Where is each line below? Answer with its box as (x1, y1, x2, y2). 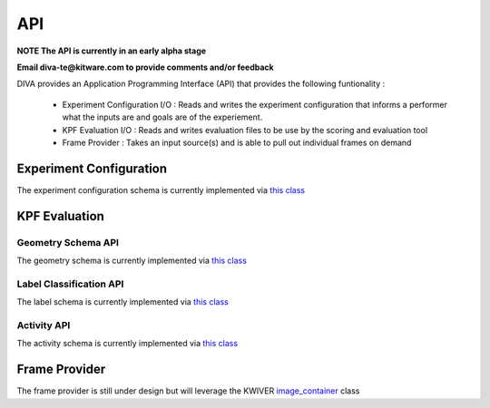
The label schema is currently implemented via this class (16, 296, 229, 307)
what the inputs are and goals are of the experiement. (62, 112, 263, 122)
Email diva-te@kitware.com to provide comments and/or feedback (16, 62, 274, 73)
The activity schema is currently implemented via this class (16, 338, 239, 349)
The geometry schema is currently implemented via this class (16, 255, 247, 266)
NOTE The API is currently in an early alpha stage (16, 45, 207, 56)
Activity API (16, 318, 71, 331)
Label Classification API (16, 277, 124, 290)
